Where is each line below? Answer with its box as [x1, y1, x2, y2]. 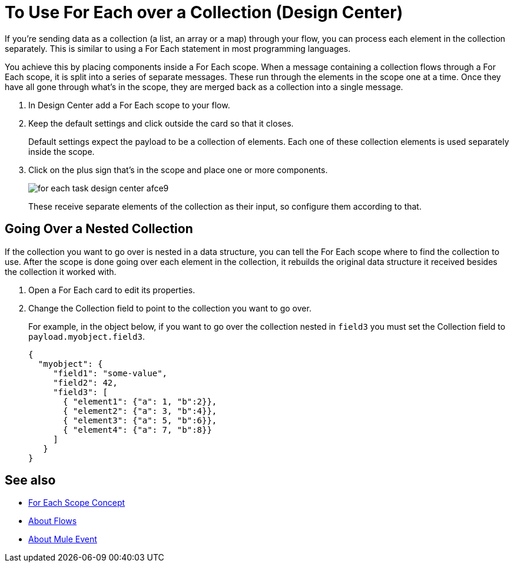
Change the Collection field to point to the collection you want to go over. [28, 303, 311, 313]
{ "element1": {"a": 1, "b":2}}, [63, 396, 217, 406]
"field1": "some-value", [53, 368, 168, 378]
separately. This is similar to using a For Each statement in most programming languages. [5, 43, 351, 54]
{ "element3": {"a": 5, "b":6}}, [63, 415, 217, 425]
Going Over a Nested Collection [5, 221, 193, 237]
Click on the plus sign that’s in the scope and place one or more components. [28, 164, 328, 175]
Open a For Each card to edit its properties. [28, 284, 195, 295]
